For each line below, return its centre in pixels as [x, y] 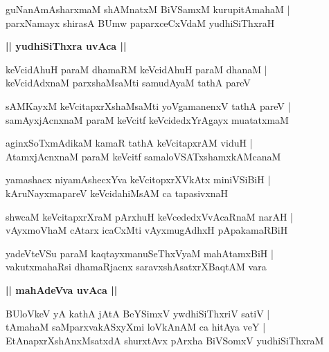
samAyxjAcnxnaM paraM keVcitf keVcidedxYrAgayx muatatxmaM [147, 119]
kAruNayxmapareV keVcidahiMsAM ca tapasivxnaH [117, 193]
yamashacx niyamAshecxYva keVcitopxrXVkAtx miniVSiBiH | [138, 179]
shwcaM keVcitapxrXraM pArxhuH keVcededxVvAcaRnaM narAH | [150, 216]
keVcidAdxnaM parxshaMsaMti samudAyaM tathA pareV [128, 83]
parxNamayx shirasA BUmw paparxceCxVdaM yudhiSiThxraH [140, 22]
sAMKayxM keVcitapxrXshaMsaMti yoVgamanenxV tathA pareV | [148, 105]
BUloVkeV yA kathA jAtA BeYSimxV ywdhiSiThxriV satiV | [138, 313]
